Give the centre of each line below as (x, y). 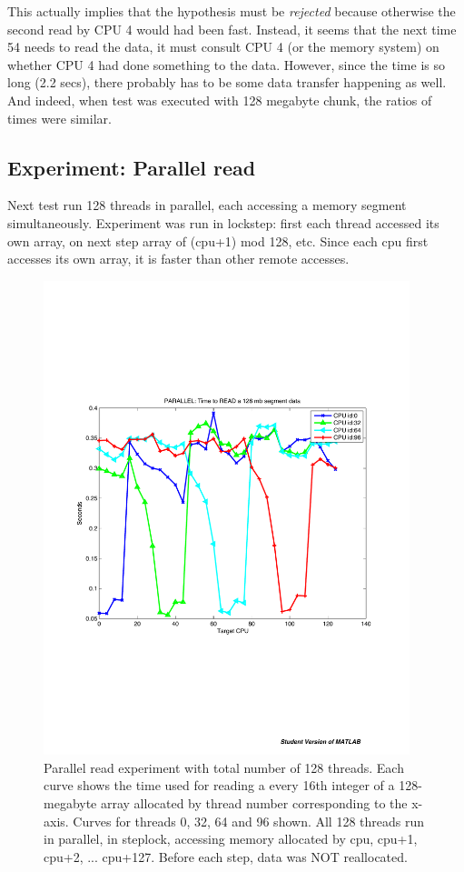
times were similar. (59, 118)
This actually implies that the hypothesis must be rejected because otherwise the (232, 11)
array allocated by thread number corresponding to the (254, 802)
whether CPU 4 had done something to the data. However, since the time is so (226, 64)
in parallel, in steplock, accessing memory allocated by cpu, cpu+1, (231, 839)
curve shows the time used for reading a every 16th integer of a (219, 785)
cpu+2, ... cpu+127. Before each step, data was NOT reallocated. (226, 856)
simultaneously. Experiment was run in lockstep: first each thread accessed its (223, 222)
